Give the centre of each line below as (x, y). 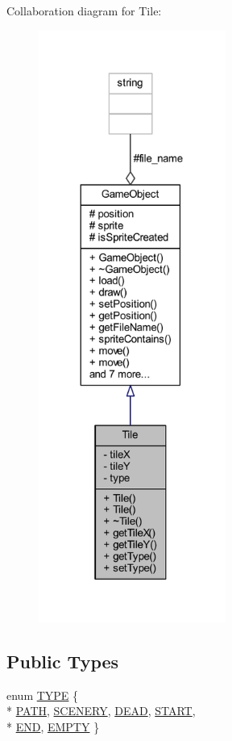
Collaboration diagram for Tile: (84, 10)
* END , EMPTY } (53, 726)
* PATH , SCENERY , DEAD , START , (101, 711)
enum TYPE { (43, 695)
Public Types (63, 661)
